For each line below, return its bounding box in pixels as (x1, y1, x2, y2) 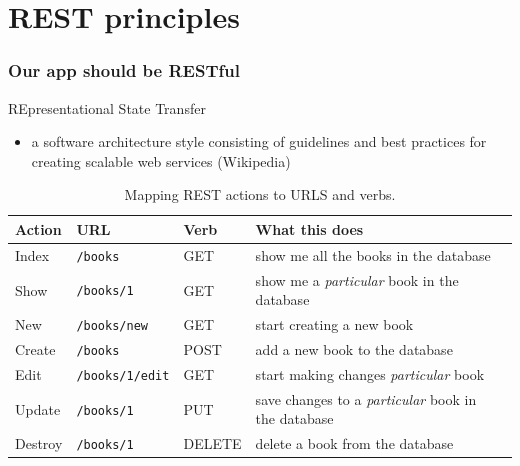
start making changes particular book (255, 364, 485, 384)
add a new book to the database (255, 339, 453, 360)
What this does (255, 218, 364, 239)
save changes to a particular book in (255, 388, 477, 409)
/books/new (76, 319, 148, 334)
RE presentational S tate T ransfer (8, 97, 206, 118)
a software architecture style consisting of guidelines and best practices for (31, 131, 487, 152)
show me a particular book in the (255, 269, 459, 290)
